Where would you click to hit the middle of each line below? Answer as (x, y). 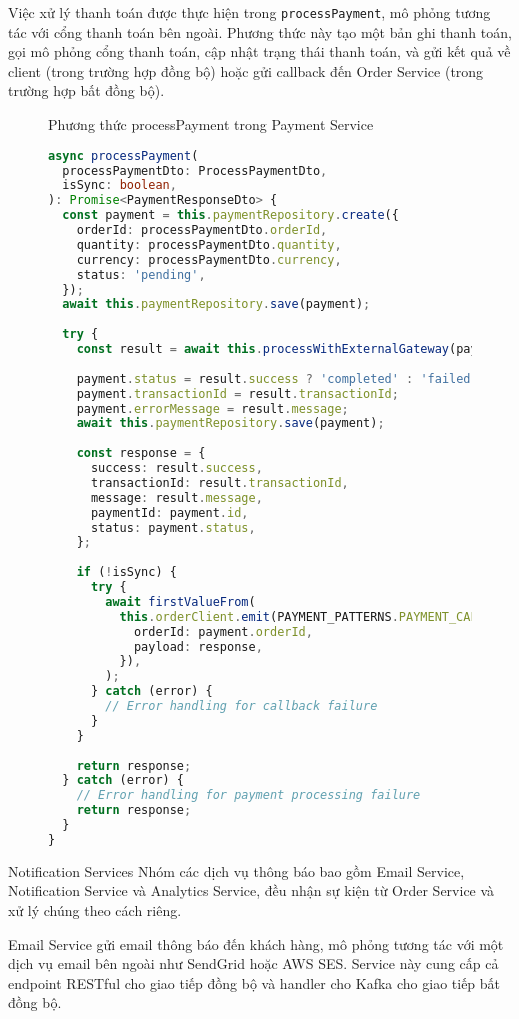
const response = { (141, 453)
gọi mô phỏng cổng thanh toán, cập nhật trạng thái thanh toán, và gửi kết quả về (259, 51)
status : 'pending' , (141, 274)
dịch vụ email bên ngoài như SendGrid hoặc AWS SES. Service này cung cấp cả (253, 963)
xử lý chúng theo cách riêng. (95, 909)
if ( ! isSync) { (126, 572)
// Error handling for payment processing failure (248, 795)
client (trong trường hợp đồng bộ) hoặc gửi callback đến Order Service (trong (246, 70)
